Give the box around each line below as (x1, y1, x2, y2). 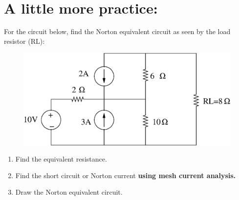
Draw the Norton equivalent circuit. (15, 186, 123, 197)
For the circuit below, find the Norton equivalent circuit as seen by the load (4, 26, 231, 36)
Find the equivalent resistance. (15, 154, 107, 164)
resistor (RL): (4, 36, 45, 46)
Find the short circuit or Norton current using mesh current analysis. (15, 170, 236, 180)
